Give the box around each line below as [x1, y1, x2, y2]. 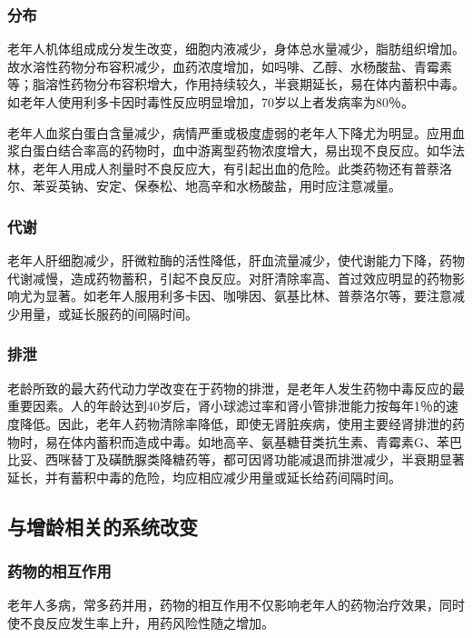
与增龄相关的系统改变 [7, 512, 198, 540]
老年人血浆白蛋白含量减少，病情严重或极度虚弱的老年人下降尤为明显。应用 [7, 123, 452, 142]
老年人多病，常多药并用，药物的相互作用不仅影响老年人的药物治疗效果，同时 [7, 595, 465, 614]
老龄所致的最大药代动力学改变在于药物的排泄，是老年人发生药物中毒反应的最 [7, 378, 465, 397]
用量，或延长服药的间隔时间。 [19, 304, 198, 323]
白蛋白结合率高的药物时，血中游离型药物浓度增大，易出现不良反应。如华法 [19, 141, 465, 160]
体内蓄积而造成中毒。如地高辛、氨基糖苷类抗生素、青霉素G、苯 [70, 432, 449, 451]
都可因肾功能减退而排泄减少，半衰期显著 [222, 450, 465, 469]
